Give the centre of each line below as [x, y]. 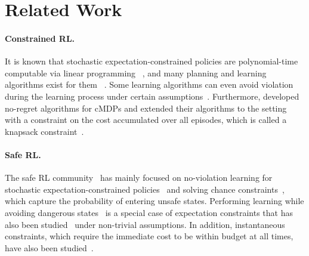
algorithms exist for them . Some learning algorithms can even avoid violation [149, 84]
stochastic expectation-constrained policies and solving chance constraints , [145, 189]
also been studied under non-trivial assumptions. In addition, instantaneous [145, 224]
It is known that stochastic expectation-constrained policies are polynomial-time [152, 61]
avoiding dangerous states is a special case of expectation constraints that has [149, 212]
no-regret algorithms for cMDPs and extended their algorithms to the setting [146, 108]
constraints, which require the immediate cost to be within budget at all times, [149, 236]
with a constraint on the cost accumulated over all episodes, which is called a [146, 120]
